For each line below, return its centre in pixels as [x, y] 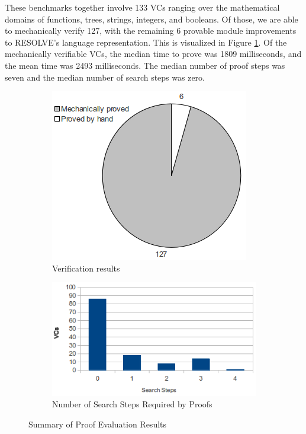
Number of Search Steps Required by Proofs [132, 404]
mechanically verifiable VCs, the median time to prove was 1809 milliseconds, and [153, 54]
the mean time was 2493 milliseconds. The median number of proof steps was [145, 65]
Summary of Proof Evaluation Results [98, 424]
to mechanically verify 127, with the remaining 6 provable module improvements [151, 31]
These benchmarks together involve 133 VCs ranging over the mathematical [142, 7]
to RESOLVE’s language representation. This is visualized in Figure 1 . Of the [146, 42]
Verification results [86, 268]
